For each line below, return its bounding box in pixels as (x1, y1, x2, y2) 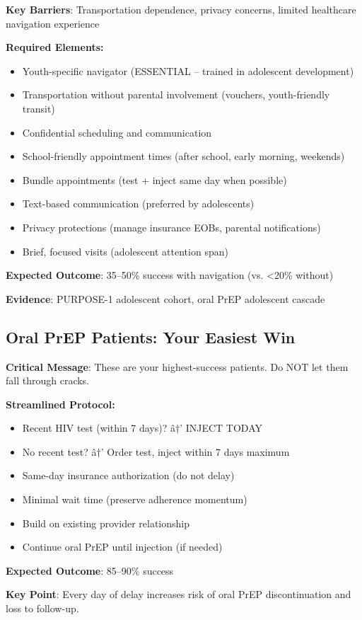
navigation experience (6, 16, 100, 30)
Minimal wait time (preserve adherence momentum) (22, 492, 247, 507)
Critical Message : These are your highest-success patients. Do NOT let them (6, 359, 349, 374)
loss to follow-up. (6, 601, 79, 616)
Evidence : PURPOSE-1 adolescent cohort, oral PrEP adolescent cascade (6, 291, 325, 306)
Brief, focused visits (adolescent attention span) (22, 243, 228, 258)
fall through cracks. (6, 373, 90, 388)
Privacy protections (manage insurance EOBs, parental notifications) (22, 219, 321, 234)
